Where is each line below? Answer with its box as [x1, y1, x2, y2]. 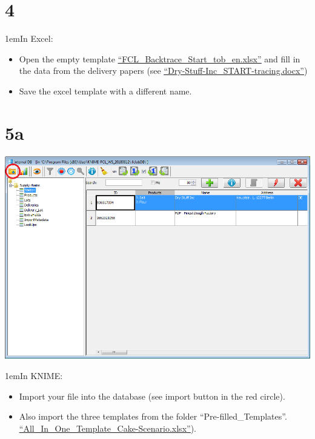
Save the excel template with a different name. [19, 84, 192, 97]
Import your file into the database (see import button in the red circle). [19, 389, 285, 402]
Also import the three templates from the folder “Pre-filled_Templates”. [19, 410, 287, 423]
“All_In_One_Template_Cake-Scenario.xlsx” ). [19, 421, 196, 434]
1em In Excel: [5, 32, 53, 45]
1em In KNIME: [5, 369, 63, 382]
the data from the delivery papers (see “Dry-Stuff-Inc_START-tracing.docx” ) [19, 64, 308, 77]
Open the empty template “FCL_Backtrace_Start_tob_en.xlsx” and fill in [19, 52, 300, 65]
